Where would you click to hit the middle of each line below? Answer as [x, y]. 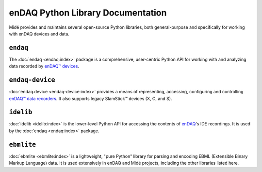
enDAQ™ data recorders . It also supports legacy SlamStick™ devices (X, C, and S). [90, 98]
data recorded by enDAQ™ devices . [44, 66]
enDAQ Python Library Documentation [88, 13]
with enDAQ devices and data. [39, 34]
